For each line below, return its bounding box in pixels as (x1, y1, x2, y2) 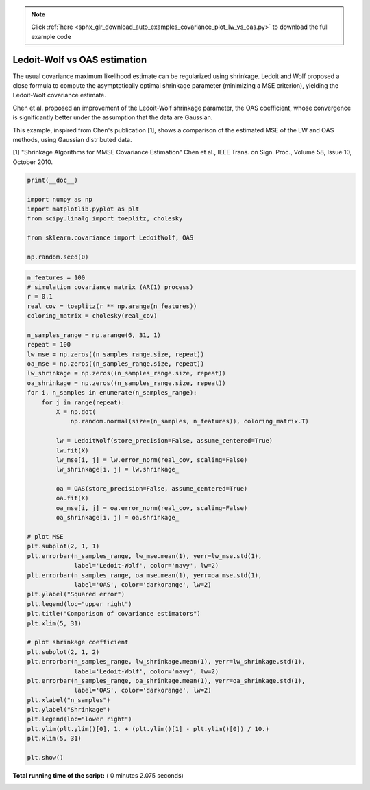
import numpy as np (27, 196, 92, 203)
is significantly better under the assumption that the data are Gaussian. (12, 113, 213, 121)
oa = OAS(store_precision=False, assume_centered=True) (56, 485, 248, 493)
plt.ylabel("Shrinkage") (27, 706, 111, 714)
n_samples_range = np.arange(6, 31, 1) (27, 331, 161, 339)
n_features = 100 (27, 273, 86, 281)
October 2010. (12, 158, 53, 166)
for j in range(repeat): (41, 398, 125, 406)
